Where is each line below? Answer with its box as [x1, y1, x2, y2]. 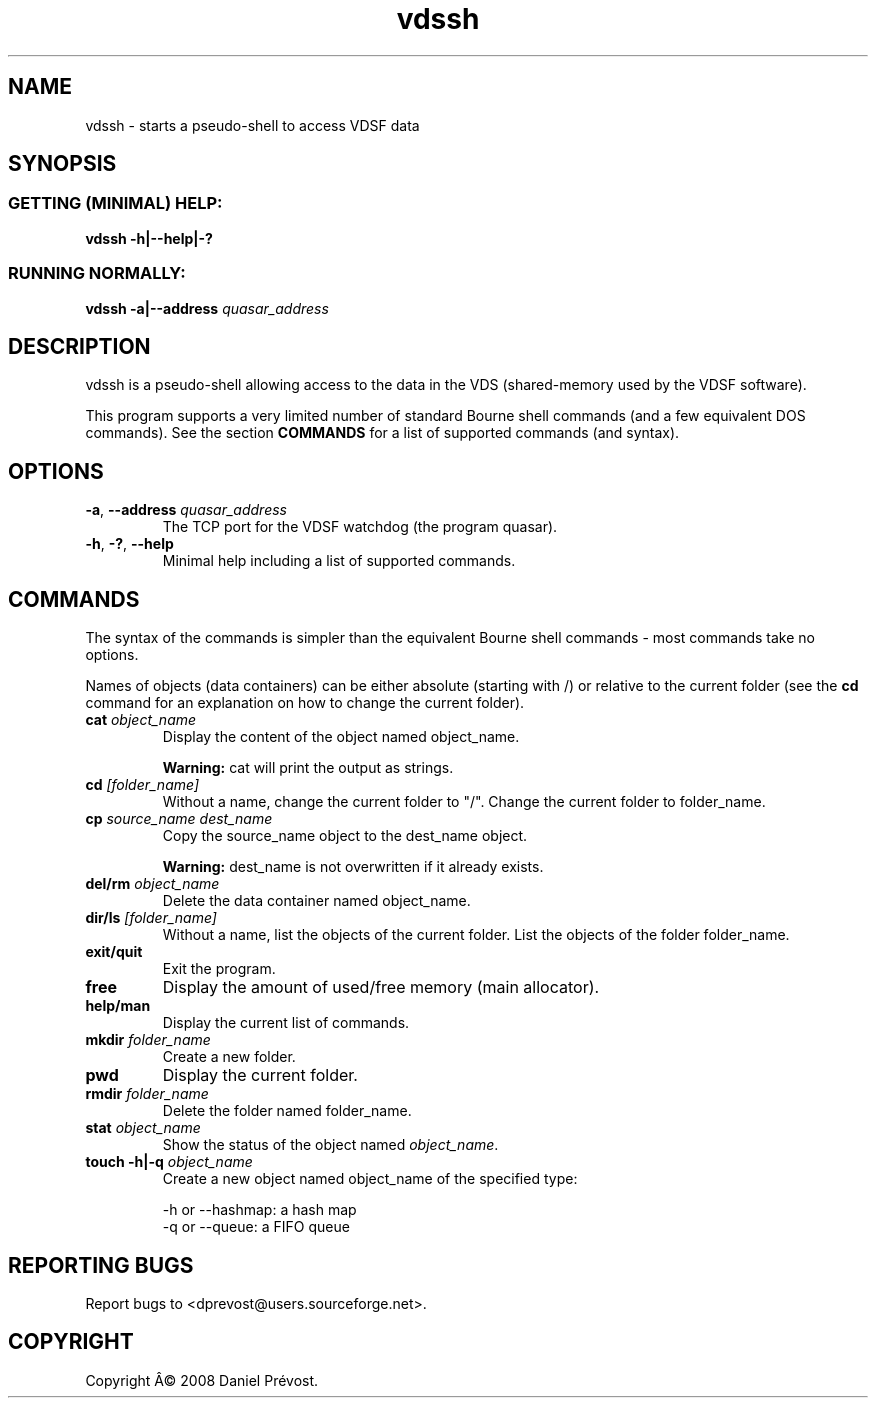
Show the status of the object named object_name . [162, 1136, 499, 1154]
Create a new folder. [162, 1048, 296, 1066]
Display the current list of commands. [162, 1014, 410, 1032]
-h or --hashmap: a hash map [162, 1201, 357, 1219]
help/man [85, 997, 151, 1015]
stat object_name [85, 1119, 201, 1137]
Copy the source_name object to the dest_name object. [162, 827, 528, 845]
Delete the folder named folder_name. [162, 1102, 412, 1120]
